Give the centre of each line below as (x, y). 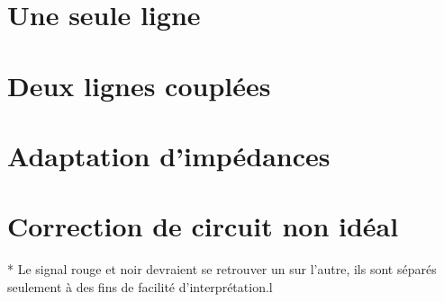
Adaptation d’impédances (169, 155)
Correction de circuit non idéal (203, 226)
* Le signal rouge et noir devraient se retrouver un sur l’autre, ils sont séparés (222, 269)
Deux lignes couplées (139, 85)
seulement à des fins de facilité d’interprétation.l (140, 286)
